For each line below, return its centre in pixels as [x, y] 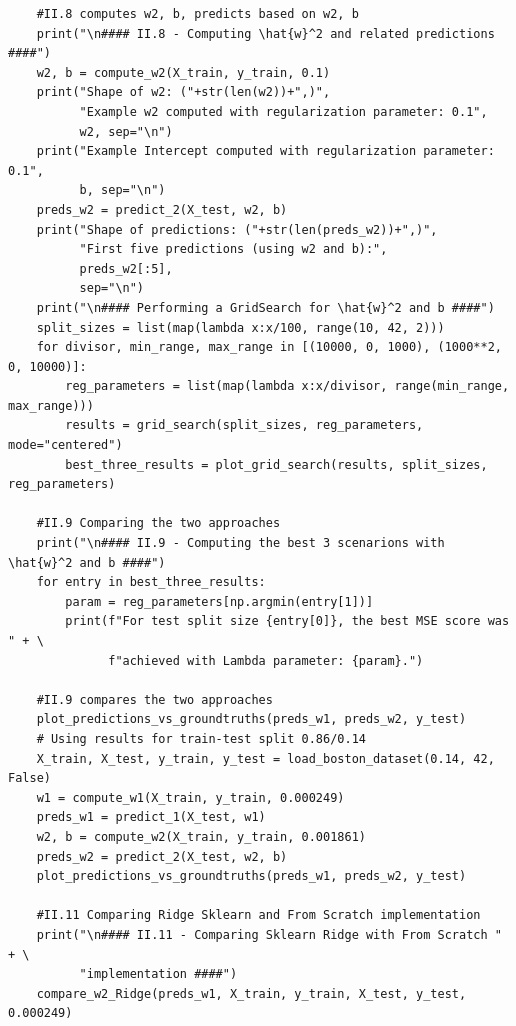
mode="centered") [65, 445]
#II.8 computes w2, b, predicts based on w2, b [197, 14]
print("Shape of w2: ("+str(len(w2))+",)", [183, 92]
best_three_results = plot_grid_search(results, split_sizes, [276, 464]
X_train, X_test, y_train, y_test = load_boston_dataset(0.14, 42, [265, 758]
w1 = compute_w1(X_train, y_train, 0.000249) [190, 797]
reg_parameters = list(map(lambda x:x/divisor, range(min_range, [287, 386]
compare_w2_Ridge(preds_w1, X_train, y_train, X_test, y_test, [251, 993]
